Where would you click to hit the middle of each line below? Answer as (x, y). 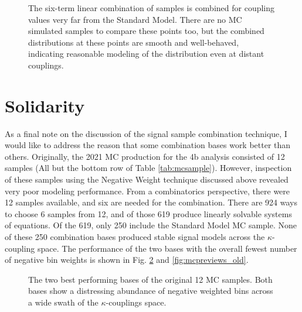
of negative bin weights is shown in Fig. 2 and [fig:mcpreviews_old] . (127, 260)
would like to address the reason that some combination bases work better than (148, 145)
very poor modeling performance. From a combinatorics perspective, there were (147, 191)
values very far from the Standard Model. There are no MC (135, 19)
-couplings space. (136, 302)
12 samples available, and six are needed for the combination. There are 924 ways (151, 202)
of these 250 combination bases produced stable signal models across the (135, 237)
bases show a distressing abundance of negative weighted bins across (151, 291)
